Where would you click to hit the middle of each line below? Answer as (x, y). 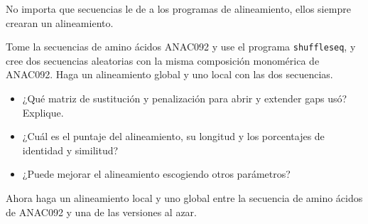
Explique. (43, 112)
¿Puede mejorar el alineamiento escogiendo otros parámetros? (156, 174)
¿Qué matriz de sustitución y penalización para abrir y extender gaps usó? (185, 98)
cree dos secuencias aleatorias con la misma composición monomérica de (163, 60)
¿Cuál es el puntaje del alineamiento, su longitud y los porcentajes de (173, 136)
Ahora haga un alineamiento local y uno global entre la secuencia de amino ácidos (184, 198)
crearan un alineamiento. (60, 22)
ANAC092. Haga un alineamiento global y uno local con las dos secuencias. (169, 74)
